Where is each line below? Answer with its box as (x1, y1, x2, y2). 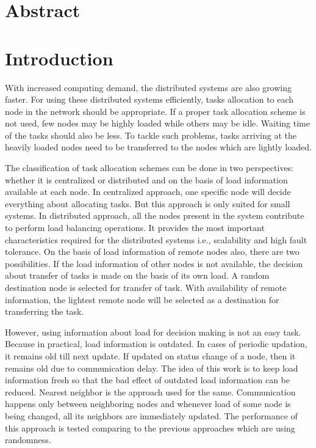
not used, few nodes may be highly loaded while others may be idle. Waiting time (5, 117, 310, 130)
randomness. (5, 433, 51, 446)
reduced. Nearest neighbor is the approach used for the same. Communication (5, 385, 296, 398)
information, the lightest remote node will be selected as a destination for (5, 293, 279, 306)
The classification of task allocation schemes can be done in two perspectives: (5, 161, 294, 174)
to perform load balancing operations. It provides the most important (5, 221, 265, 234)
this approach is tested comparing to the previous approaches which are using (5, 421, 295, 434)
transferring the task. (5, 305, 84, 318)
